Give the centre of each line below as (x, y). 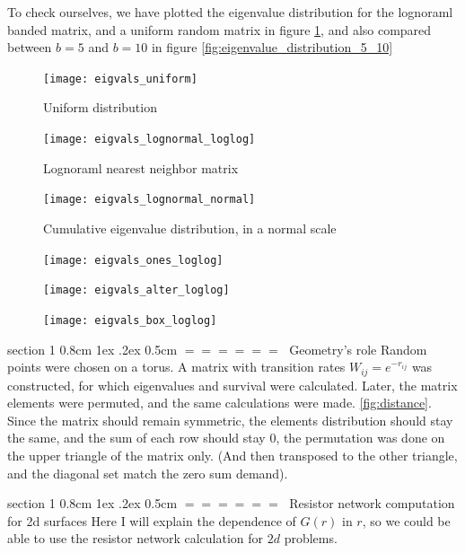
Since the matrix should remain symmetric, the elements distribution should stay (230, 420)
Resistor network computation (372, 503)
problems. (311, 538)
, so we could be (406, 520)
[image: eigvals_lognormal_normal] (149, 200)
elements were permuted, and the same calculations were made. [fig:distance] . (219, 403)
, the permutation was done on (360, 438)
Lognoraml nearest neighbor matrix (141, 167)
